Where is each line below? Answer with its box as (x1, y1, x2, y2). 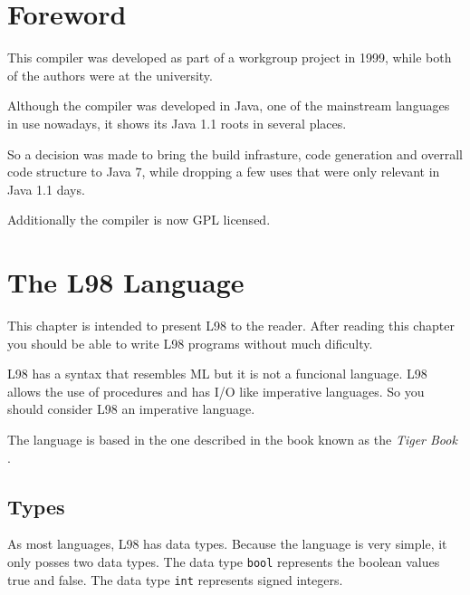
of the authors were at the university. (7, 65, 213, 84)
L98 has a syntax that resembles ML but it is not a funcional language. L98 (7, 364, 427, 383)
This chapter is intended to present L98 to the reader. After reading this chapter (7, 316, 455, 334)
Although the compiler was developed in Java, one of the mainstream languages (7, 96, 450, 115)
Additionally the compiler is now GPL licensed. (7, 210, 271, 229)
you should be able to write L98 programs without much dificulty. (7, 333, 373, 352)
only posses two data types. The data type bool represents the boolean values (7, 552, 440, 571)
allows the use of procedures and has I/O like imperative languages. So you (7, 381, 425, 400)
